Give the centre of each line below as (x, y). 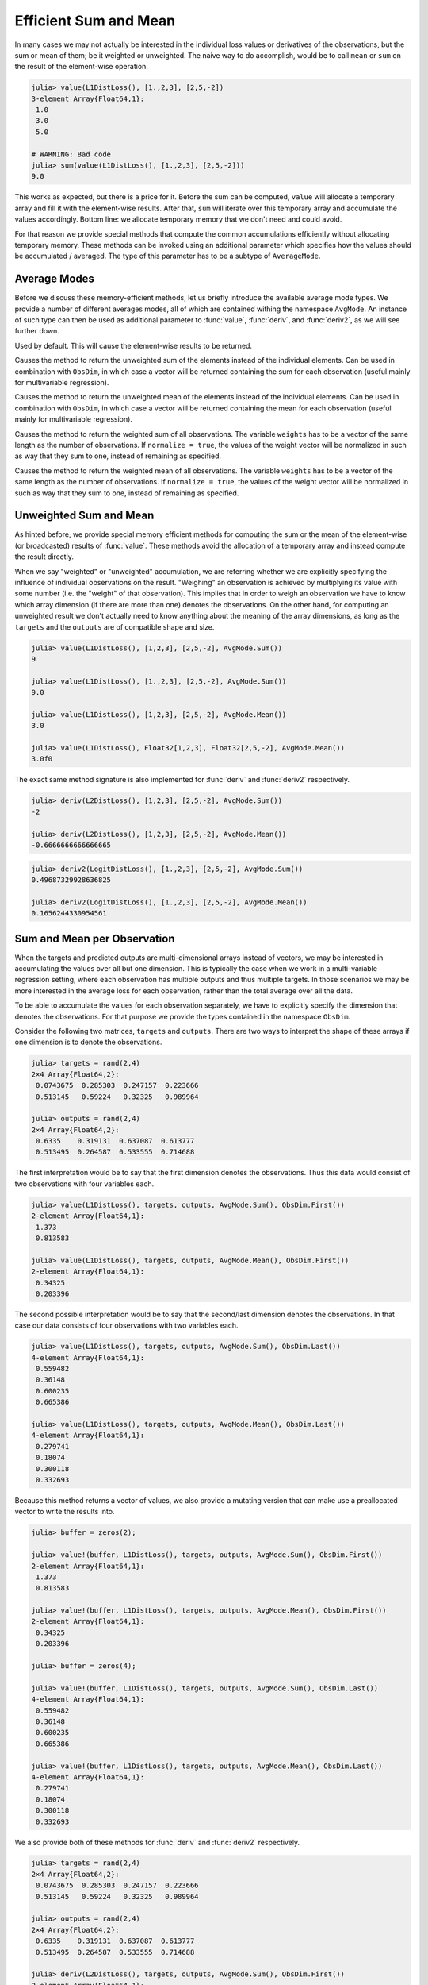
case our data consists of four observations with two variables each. (126, 1325)
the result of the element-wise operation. (81, 67)
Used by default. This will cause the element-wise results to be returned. (134, 345)
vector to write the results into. (65, 1512)
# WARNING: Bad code (71, 154)
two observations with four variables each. (84, 1184)
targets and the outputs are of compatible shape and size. (115, 626)
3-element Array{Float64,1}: (88, 98)
